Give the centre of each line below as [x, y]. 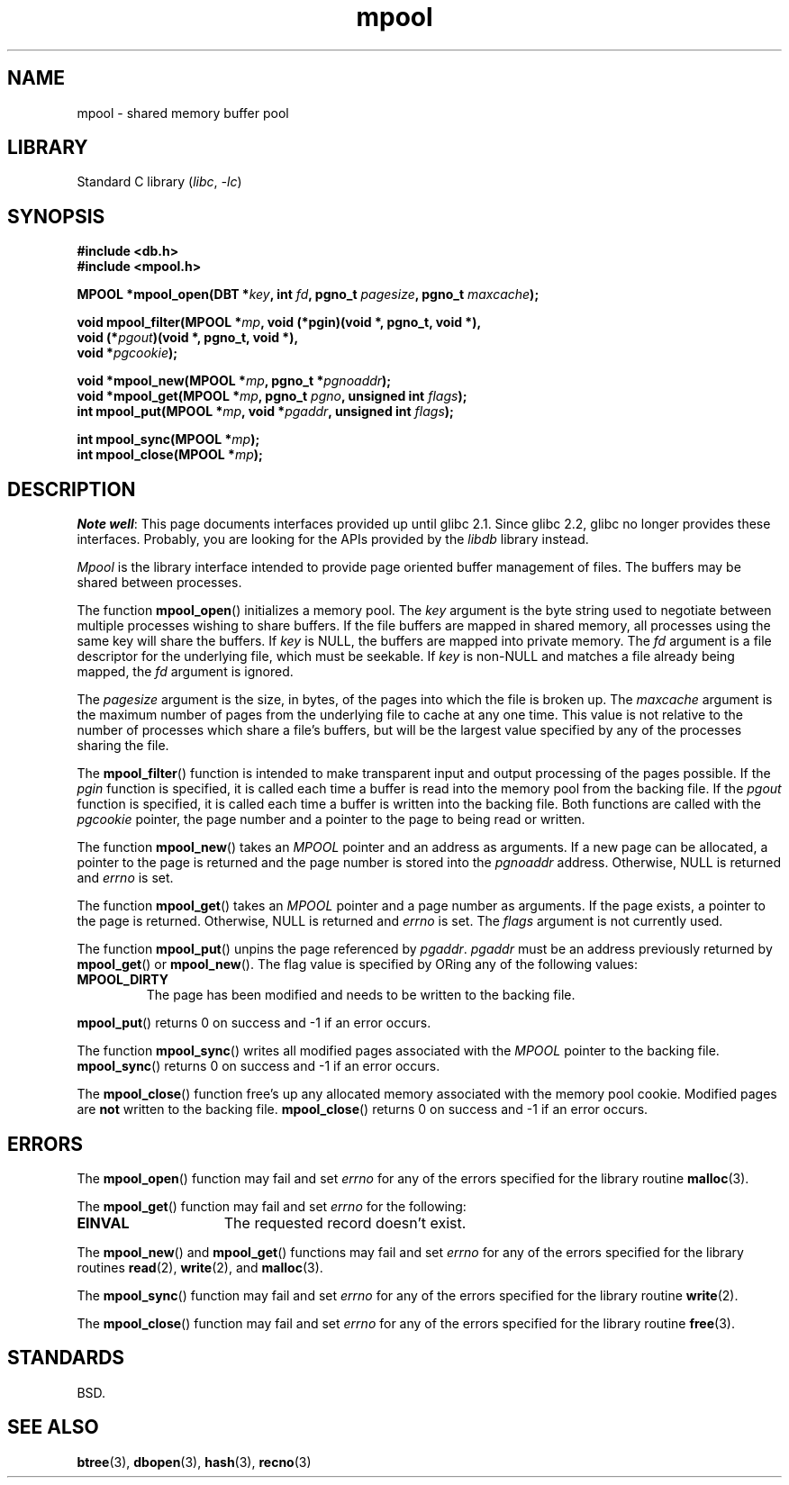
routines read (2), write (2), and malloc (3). [200, 1267]
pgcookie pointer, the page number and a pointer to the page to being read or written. [331, 819]
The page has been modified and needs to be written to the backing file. [361, 995]
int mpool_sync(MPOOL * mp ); [168, 439]
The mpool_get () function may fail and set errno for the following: [272, 1206]
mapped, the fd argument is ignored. [185, 672]
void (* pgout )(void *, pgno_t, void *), [188, 338]
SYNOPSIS [56, 216]
